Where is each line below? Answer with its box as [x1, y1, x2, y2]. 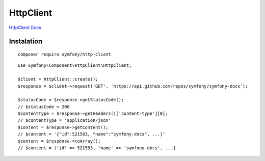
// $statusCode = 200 [18, 104, 70, 109]
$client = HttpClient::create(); [18, 77, 98, 82]
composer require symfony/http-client [18, 52, 111, 57]
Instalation [9, 37, 43, 46]
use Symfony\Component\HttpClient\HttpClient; [18, 63, 132, 68]
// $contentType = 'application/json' [18, 118, 111, 123]
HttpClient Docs [9, 25, 42, 30]
